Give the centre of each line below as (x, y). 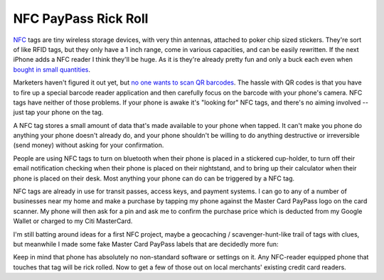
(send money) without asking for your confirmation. (89, 145)
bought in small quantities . (52, 69)
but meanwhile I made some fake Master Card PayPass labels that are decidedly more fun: (146, 244)
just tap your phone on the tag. (58, 112)
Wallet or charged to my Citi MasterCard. (73, 221)
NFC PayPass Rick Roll (81, 18)
